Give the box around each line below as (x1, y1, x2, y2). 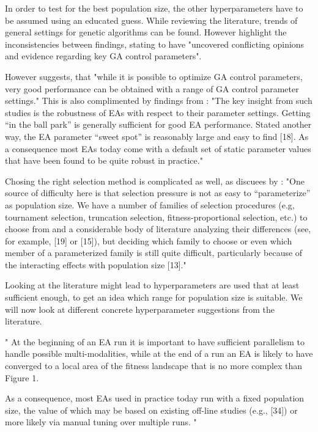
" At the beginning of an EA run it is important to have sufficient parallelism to (5, 335, 305, 348)
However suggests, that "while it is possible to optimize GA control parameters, (5, 70, 303, 82)
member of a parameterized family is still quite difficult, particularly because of (5, 246, 303, 259)
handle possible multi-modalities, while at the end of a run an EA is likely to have (5, 347, 313, 360)
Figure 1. (5, 371, 39, 384)
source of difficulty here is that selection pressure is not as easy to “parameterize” (5, 186, 311, 199)
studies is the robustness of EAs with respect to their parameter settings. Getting (5, 106, 311, 119)
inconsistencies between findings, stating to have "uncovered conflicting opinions (5, 37, 305, 50)
